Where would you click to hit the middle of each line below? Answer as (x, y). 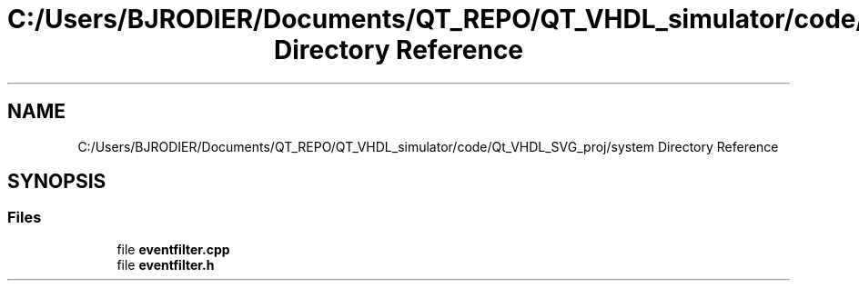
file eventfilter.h (166, 264)
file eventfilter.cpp (173, 249)
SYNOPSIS (57, 182)
